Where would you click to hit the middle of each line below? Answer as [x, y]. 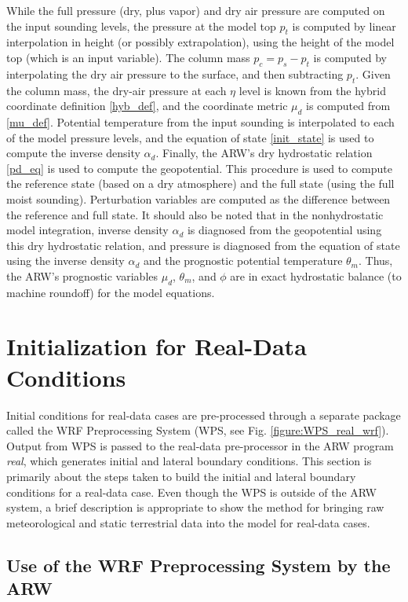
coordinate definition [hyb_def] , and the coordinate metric [147, 106]
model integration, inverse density [87, 230]
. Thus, [375, 261]
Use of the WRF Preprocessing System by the [199, 565]
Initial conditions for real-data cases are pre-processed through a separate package [204, 415]
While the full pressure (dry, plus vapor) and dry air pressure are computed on [196, 10]
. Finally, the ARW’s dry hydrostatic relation [264, 153]
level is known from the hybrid [312, 90]
